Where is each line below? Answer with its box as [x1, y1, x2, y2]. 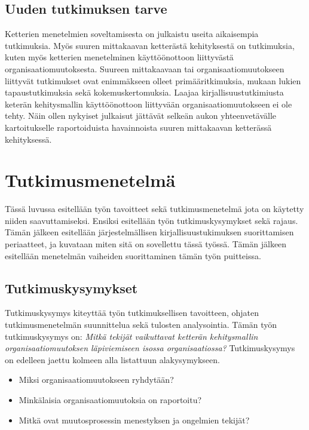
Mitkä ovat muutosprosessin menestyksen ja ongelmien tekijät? [19, 413, 250, 426]
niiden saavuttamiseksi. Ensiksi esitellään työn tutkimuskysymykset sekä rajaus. [5, 214, 298, 226]
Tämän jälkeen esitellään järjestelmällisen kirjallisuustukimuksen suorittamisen [5, 226, 294, 238]
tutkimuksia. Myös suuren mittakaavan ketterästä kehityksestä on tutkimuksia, [5, 39, 295, 51]
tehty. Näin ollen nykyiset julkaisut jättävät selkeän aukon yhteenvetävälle [5, 109, 277, 122]
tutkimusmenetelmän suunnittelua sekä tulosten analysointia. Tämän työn [5, 318, 277, 331]
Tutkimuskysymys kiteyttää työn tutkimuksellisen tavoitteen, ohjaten [5, 306, 259, 319]
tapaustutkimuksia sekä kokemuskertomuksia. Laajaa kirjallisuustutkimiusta [5, 86, 284, 99]
